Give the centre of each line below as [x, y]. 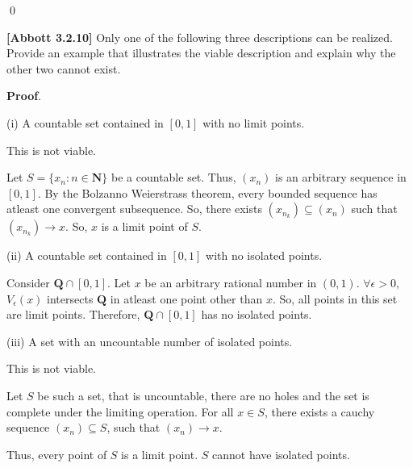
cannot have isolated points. [281, 454]
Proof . [24, 96]
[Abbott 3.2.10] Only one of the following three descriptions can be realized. [200, 37]
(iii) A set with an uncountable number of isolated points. [150, 341]
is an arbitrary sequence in [341, 177]
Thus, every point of [57, 454]
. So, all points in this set [335, 298]
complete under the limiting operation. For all [120, 411]
